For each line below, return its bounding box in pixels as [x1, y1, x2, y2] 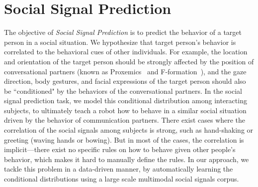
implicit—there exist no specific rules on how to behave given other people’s [4, 144, 236, 155]
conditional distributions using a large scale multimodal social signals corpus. [4, 174, 239, 184]
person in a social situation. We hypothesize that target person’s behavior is [4, 36, 236, 47]
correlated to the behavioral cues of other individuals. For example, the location [4, 46, 248, 57]
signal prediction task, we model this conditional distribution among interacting [4, 95, 247, 106]
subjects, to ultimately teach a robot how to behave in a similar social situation [4, 105, 247, 115]
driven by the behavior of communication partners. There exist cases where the [4, 115, 246, 125]
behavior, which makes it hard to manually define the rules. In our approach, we [4, 154, 249, 164]
